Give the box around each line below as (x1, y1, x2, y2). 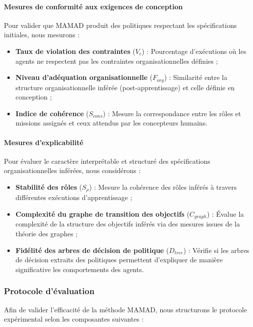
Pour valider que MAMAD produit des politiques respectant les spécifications (4, 20, 237, 30)
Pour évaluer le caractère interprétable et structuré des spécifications (4, 155, 210, 166)
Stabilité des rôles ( (15, 181, 82, 192)
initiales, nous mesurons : (4, 29, 80, 40)
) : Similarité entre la (164, 72, 228, 82)
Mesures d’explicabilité (4, 137, 83, 147)
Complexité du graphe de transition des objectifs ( (15, 209, 190, 219)
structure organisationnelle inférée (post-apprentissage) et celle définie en (15, 82, 235, 92)
